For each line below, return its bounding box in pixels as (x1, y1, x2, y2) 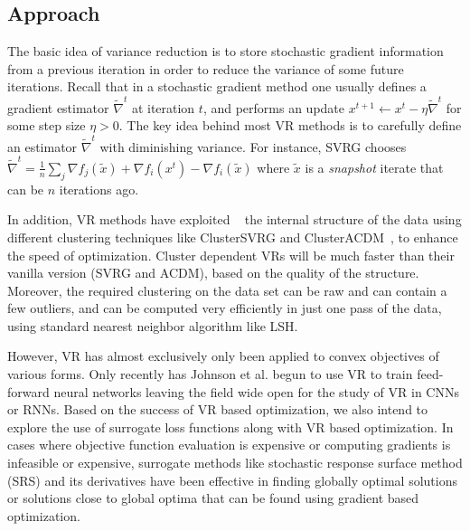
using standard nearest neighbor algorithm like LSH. (7, 316, 298, 335)
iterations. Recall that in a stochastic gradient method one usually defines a (7, 77, 427, 96)
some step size (7, 116, 86, 135)
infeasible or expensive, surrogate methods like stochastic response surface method (7, 453, 463, 472)
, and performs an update (202, 98, 345, 117)
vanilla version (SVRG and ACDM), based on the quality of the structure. (7, 263, 419, 282)
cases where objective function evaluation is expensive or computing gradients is (7, 435, 451, 454)
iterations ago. (59, 179, 139, 198)
